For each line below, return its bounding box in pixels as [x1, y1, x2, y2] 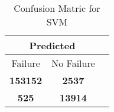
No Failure [51, 56, 95, 70]
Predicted [29, 39, 76, 52]
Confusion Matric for [14, 1, 100, 15]
